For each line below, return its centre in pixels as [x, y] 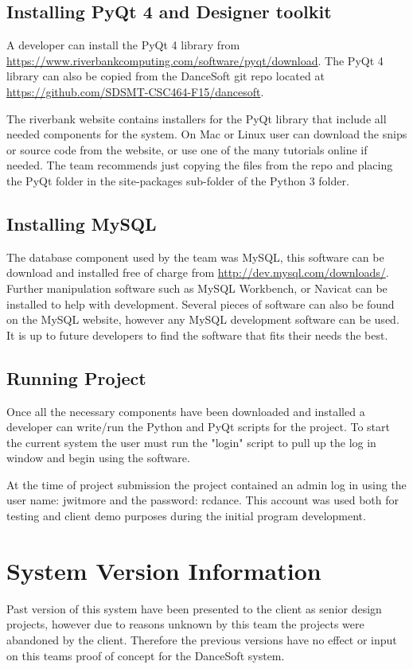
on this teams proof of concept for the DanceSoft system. [146, 655]
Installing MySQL [82, 223]
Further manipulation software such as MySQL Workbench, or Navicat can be [197, 288]
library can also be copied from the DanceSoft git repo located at [166, 76]
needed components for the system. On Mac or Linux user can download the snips [207, 134]
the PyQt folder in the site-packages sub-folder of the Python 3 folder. [178, 180]
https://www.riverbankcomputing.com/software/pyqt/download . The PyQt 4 [195, 60]
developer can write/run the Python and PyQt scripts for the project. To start [198, 427]
